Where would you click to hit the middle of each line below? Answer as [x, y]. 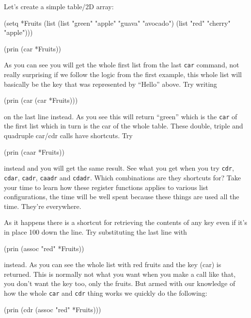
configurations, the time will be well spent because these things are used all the [122, 197]
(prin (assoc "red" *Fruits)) [44, 248]
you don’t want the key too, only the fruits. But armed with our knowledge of [120, 283]
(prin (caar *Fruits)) [34, 151]
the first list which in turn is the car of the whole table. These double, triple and [124, 126]
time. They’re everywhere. [43, 206]
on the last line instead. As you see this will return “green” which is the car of [121, 116]
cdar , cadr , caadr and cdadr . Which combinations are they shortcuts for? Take [122, 177]
